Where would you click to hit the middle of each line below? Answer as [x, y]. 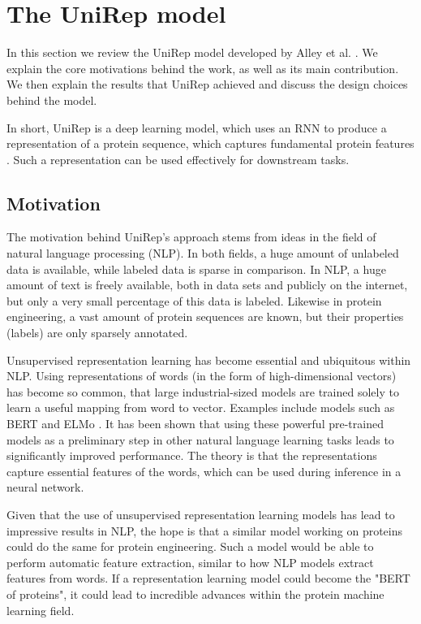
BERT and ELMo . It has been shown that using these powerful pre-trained [195, 424]
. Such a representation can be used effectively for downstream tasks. [178, 159]
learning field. [41, 610]
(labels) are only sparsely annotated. [97, 333]
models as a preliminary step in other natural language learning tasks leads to [200, 439]
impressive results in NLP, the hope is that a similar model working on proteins [205, 530]
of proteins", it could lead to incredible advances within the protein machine [195, 594]
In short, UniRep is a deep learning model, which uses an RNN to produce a [197, 127]
